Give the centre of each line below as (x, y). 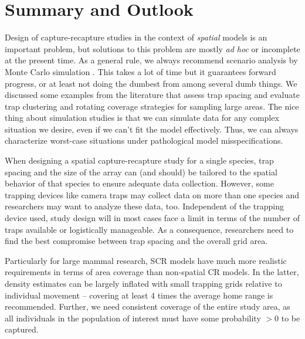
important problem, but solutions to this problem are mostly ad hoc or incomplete (152, 48)
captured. (22, 329)
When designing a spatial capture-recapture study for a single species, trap (139, 160)
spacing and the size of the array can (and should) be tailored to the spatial (141, 172)
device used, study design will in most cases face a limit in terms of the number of (152, 218)
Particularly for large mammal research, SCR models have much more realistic (146, 260)
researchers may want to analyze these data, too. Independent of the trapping (144, 206)
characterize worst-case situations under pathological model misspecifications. (144, 140)
